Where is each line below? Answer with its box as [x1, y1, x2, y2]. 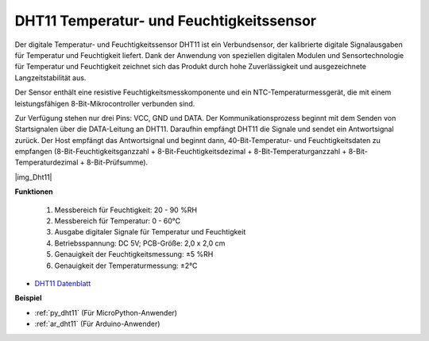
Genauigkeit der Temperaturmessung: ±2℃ [54, 261, 198, 270]
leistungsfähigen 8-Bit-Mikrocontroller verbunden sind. [14, 99, 195, 108]
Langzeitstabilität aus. [14, 72, 87, 83]
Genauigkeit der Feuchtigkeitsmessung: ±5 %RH [54, 250, 214, 259]
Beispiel [14, 293, 42, 303]
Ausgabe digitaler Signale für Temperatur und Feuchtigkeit [54, 227, 246, 237]
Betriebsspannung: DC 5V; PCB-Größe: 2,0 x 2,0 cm [54, 238, 226, 248]
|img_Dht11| [14, 172, 52, 182]
